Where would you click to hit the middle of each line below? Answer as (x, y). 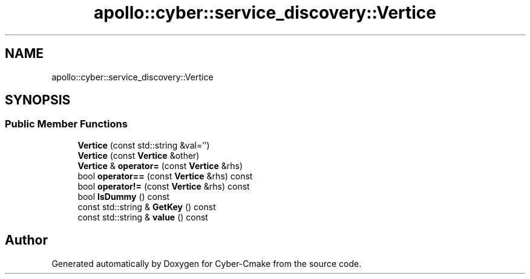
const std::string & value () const (143, 217)
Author (26, 240)
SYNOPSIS (38, 100)
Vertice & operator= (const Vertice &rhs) (160, 165)
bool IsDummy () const (124, 196)
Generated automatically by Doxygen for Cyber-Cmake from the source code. (207, 263)
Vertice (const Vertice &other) (139, 155)
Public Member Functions (66, 124)
